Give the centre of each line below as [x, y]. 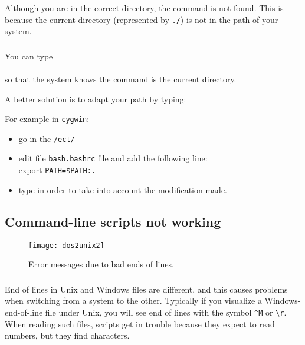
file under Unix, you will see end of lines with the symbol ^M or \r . [166, 312]
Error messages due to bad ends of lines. [101, 264]
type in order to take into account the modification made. [123, 189]
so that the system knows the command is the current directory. [121, 79]
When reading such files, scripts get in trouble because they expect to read [140, 324]
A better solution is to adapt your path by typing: [96, 99]
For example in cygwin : [47, 119]
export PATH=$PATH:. [57, 170]
